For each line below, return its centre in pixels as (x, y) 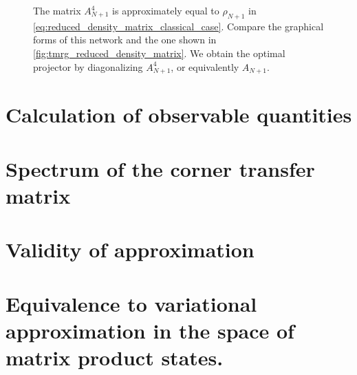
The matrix (57, 10)
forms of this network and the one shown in (125, 40)
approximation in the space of (150, 330)
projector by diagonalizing (88, 66)
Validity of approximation (130, 249)
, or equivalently (205, 66)
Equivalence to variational (131, 303)
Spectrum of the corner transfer (160, 168)
